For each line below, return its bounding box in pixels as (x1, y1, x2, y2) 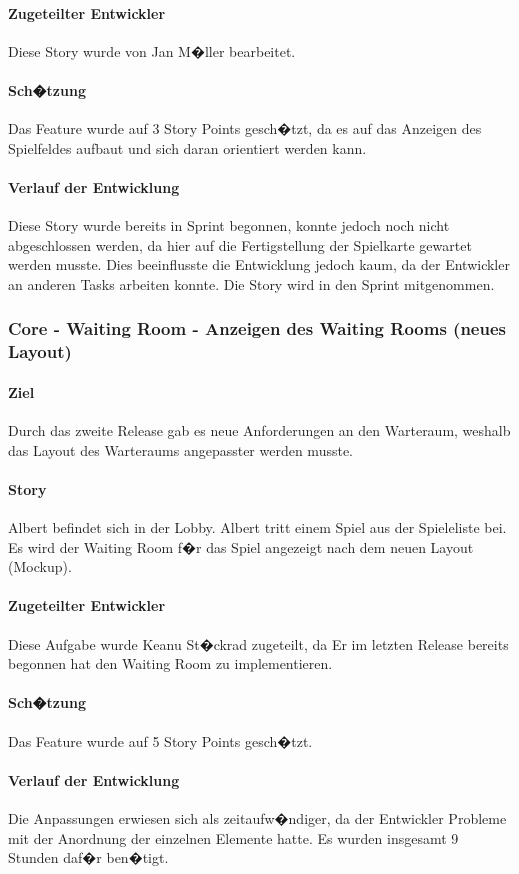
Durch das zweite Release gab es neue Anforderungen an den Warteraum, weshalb (8, 420, 511, 441)
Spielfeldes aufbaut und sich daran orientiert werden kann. (8, 137, 367, 158)
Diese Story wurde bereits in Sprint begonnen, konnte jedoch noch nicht (8, 215, 450, 236)
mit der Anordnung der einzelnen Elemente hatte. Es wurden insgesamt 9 (8, 827, 459, 848)
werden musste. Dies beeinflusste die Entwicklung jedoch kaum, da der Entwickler (8, 254, 510, 275)
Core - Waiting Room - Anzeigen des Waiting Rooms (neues (8, 316, 506, 341)
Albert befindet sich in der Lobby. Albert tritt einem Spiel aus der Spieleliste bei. (8, 517, 507, 538)
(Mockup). (8, 556, 72, 577)
